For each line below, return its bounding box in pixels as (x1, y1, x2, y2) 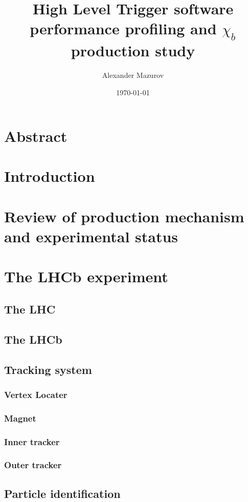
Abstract (4, 126, 67, 147)
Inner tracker (4, 435, 60, 448)
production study (71, 39, 195, 60)
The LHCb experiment (4, 266, 168, 287)
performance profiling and (30, 18, 217, 39)
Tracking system (4, 361, 92, 377)
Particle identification (4, 485, 121, 501)
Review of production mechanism (4, 205, 244, 226)
